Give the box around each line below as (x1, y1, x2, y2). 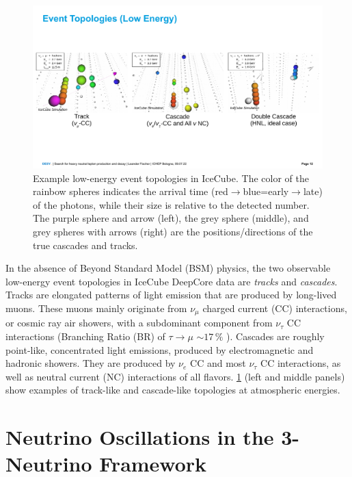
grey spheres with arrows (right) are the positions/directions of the (33, 224, 313, 239)
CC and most (190, 356, 246, 370)
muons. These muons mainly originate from (5, 301, 187, 315)
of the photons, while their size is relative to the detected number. (33, 197, 310, 211)
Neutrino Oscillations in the (5, 423, 274, 451)
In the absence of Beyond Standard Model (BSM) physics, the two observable (5, 261, 331, 275)
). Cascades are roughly (226, 329, 325, 344)
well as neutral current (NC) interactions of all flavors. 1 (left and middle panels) (5, 369, 345, 383)
